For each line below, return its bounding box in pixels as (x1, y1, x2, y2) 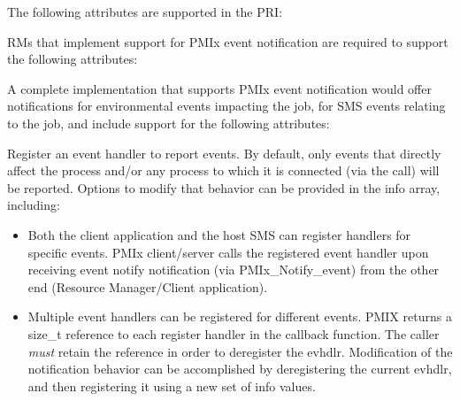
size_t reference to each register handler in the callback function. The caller (27, 324, 440, 343)
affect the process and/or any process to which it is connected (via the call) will (7, 161, 440, 180)
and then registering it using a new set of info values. (27, 376, 316, 395)
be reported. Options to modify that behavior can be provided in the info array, (7, 178, 441, 197)
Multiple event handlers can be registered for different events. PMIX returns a (27, 307, 452, 326)
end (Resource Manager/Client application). (27, 277, 268, 296)
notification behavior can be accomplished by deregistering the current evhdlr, (27, 359, 452, 378)
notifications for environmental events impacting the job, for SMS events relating (7, 96, 446, 115)
